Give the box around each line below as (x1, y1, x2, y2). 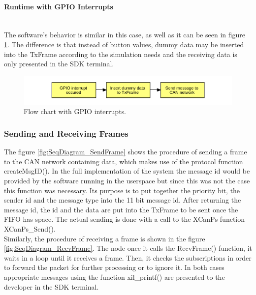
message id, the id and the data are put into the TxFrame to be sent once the (4, 204, 238, 214)
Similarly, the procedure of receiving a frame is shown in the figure (4, 233, 205, 243)
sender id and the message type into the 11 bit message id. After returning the (4, 195, 241, 205)
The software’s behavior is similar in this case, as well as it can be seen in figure (4, 29, 245, 40)
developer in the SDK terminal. (4, 281, 99, 292)
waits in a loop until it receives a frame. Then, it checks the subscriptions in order (4, 252, 252, 263)
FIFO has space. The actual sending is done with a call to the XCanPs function (4, 214, 245, 224)
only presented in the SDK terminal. (4, 59, 114, 69)
